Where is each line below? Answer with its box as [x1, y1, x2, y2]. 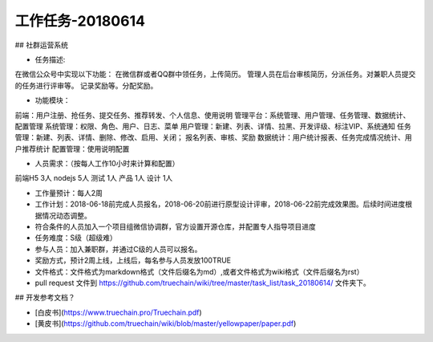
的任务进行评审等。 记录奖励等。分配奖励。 [14, 80, 158, 90]
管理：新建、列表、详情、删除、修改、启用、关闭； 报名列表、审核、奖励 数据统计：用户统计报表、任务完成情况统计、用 [14, 132, 412, 142]
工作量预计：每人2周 [34, 188, 103, 197]
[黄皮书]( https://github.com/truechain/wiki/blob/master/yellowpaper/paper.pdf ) [34, 319, 297, 328]
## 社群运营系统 [14, 40, 68, 50]
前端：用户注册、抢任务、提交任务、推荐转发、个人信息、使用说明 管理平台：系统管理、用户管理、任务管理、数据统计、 [14, 110, 411, 120]
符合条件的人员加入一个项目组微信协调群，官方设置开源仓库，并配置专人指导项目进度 [34, 222, 316, 232]
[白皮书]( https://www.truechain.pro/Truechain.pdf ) [34, 307, 202, 317]
